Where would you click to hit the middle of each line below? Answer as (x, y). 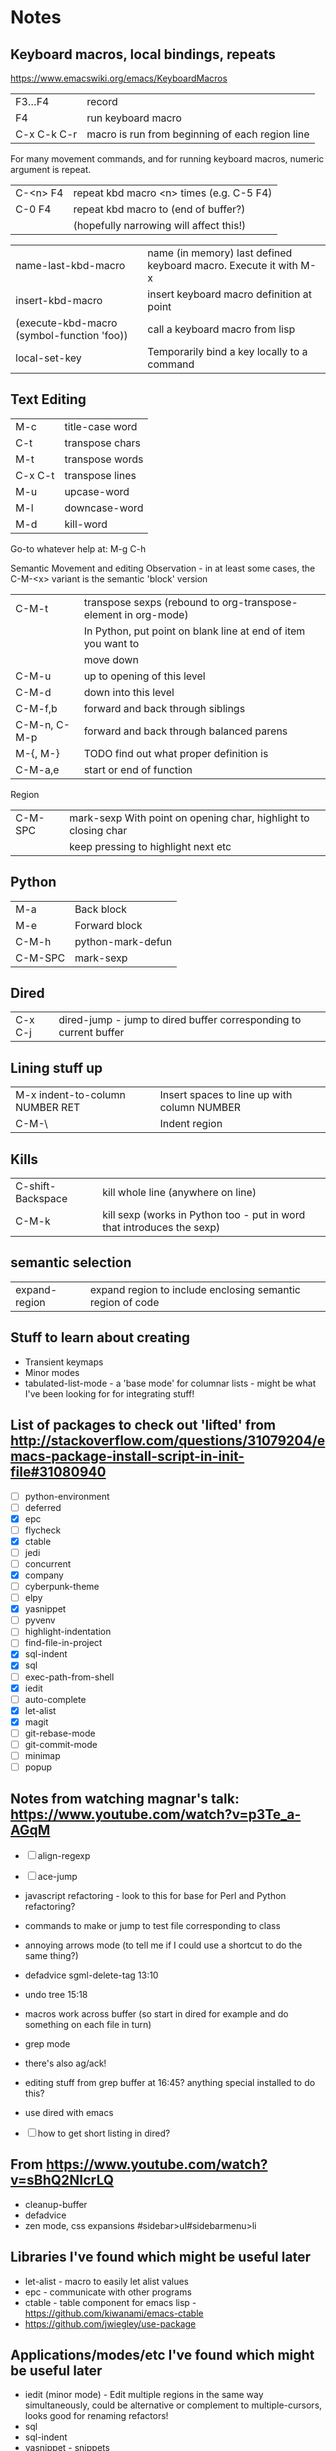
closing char (98, 830)
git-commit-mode (61, 1744)
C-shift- (36, 1186)
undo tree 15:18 (56, 1994)
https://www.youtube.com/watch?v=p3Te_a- (156, 1814)
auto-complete (55, 1699)
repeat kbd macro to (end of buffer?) (159, 209)
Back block (100, 909)
